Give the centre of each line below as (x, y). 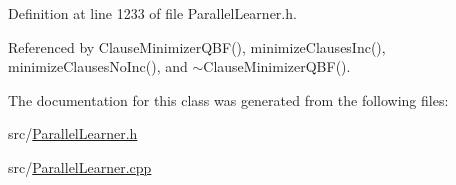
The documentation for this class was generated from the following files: (228, 99)
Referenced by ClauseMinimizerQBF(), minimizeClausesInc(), (197, 46)
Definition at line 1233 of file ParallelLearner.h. (152, 13)
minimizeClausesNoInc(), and (98, 66)
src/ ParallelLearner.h (73, 133)
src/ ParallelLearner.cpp (80, 166)
